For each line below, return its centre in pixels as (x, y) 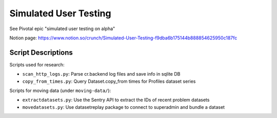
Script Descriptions (41, 52)
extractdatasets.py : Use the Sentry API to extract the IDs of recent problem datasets (116, 100)
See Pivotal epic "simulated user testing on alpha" (62, 29)
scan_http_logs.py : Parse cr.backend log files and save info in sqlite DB (101, 74)
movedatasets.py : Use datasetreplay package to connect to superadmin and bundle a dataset (124, 107)
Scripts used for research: (37, 64)
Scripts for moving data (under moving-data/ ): (60, 91)
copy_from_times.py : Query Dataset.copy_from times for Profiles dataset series (109, 81)
